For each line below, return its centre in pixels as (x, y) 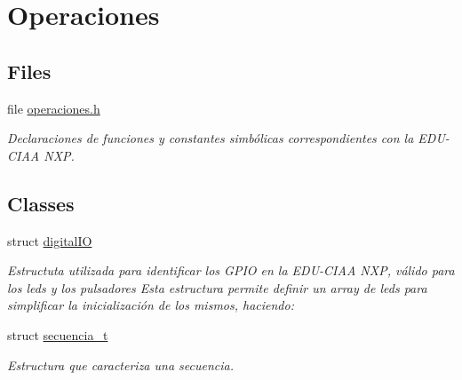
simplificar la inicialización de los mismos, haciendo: (151, 305)
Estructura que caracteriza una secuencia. (120, 364)
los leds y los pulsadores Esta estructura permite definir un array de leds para (217, 287)
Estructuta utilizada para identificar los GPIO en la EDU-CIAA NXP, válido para (231, 270)
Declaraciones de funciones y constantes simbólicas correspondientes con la (211, 138)
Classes (41, 203)
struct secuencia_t (58, 334)
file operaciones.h (54, 108)
